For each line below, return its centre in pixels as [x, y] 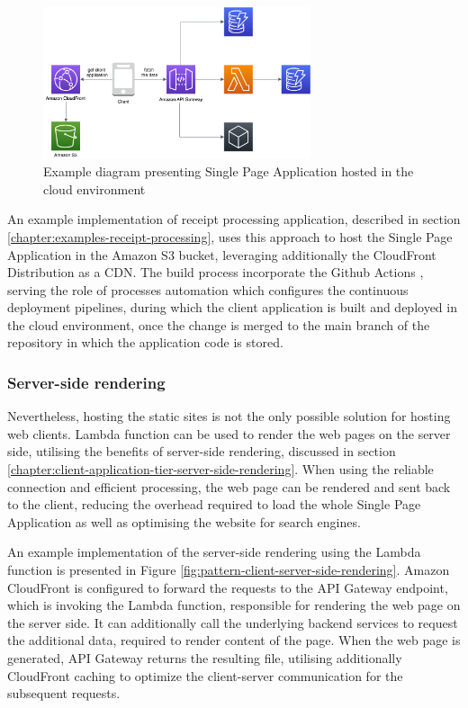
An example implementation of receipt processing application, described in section [234, 219]
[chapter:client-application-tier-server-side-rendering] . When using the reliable [220, 469]
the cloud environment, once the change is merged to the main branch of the [219, 324]
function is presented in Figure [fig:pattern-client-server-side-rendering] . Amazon [229, 570]
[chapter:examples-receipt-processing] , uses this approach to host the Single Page [230, 236]
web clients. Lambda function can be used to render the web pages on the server [229, 433]
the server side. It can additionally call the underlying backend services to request [233, 622]
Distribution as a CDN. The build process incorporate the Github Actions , [216, 272]
